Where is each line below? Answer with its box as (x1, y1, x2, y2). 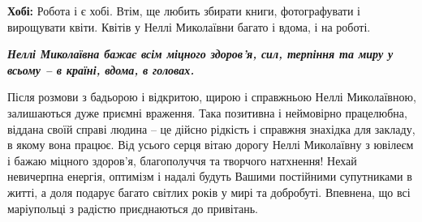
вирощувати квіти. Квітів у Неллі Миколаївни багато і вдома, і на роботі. (7, 18, 371, 35)
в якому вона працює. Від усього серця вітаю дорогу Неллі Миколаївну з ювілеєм (7, 136, 414, 153)
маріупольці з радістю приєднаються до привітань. (7, 199, 258, 216)
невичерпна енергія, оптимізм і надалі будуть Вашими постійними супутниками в (7, 168, 412, 185)
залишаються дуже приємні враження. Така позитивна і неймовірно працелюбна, (7, 104, 407, 121)
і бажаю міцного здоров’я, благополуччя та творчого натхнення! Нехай (7, 152, 357, 169)
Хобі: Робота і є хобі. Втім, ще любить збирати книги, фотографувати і (7, 2, 360, 19)
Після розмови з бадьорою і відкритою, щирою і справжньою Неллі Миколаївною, (7, 88, 416, 105)
